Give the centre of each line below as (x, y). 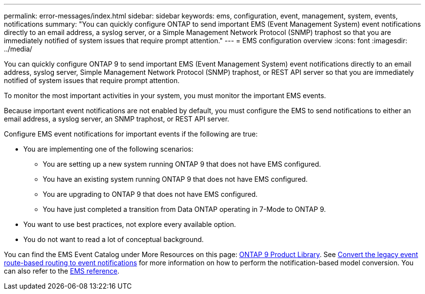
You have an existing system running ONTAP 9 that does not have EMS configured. (175, 179)
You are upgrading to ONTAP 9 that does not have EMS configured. (150, 194)
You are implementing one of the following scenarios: (108, 149)
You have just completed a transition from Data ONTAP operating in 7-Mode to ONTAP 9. (184, 209)
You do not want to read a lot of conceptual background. (114, 239)
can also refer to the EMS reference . (62, 271)
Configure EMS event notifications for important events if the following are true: (131, 134)
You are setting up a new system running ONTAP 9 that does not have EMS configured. (182, 164)
